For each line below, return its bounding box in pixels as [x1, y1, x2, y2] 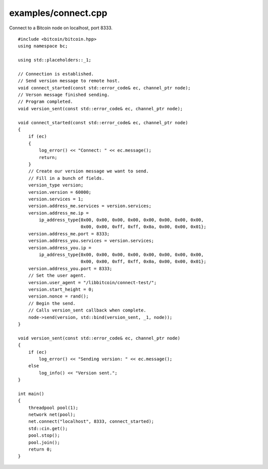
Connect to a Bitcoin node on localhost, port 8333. [9, 25, 113, 31]
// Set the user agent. [28, 273, 86, 278]
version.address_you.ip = [28, 245, 92, 250]
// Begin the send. [28, 301, 76, 306]
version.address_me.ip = [28, 210, 89, 216]
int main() [18, 391, 45, 396]
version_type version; [28, 182, 84, 188]
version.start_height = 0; [28, 287, 94, 292]
